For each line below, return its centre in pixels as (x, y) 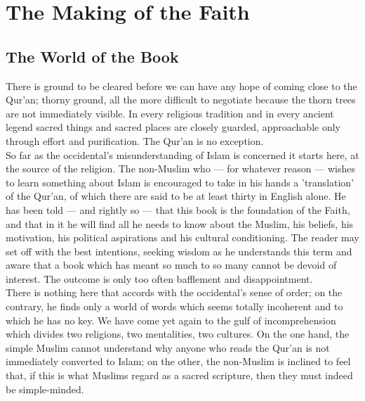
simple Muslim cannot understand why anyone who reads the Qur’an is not (168, 347)
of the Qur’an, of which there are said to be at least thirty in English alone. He (176, 196)
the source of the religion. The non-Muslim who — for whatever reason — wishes (180, 168)
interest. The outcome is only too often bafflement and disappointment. (159, 278)
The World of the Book (92, 56)
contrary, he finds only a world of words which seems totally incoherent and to (174, 306)
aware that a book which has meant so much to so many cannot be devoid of (171, 265)
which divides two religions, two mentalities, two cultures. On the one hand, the (178, 334)
